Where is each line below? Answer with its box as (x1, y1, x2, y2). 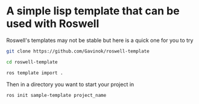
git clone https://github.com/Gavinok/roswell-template (6, 48, 150, 54)
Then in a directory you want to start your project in (6, 81, 134, 88)
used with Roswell (6, 17, 99, 30)
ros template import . (6, 70, 63, 76)
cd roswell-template (6, 59, 58, 65)
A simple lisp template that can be (6, 4, 180, 18)
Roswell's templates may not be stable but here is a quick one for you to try (6, 36, 194, 44)
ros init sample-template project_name (6, 92, 107, 98)
